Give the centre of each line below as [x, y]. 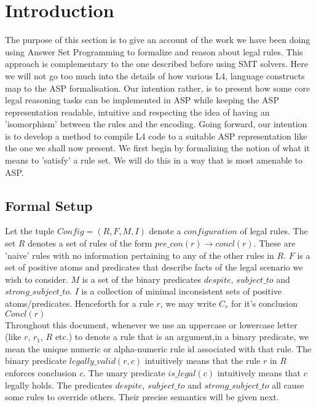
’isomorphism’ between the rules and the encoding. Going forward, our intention [156, 124]
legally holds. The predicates [59, 385]
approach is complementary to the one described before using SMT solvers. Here [156, 64]
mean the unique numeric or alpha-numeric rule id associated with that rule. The [158, 348]
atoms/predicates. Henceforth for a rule [79, 303]
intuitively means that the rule [203, 361]
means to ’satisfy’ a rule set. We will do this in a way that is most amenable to [154, 160]
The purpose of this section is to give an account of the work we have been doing [158, 40]
